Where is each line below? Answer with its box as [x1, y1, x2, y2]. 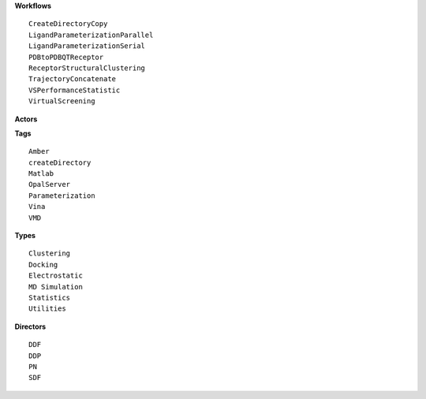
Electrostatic [28, 271, 83, 280]
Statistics [28, 293, 71, 302]
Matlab [28, 170, 54, 178]
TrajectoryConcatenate [28, 75, 117, 84]
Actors [14, 114, 38, 124]
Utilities [28, 304, 66, 313]
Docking [28, 260, 58, 269]
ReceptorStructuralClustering [28, 63, 146, 73]
